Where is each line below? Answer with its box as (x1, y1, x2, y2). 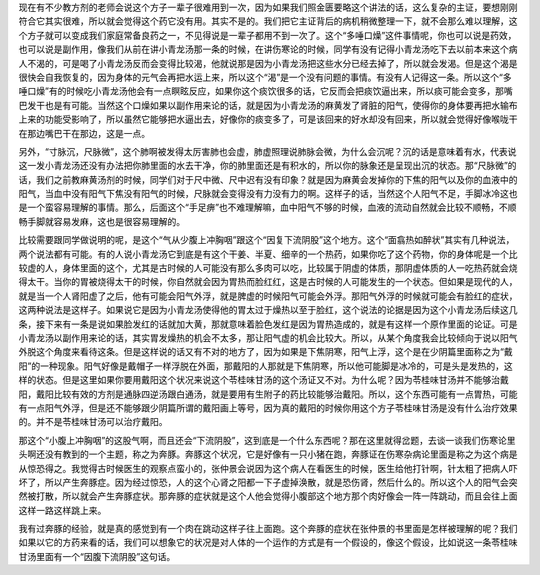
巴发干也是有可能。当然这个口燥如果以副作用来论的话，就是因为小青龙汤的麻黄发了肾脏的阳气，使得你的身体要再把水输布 (18, 99, 518, 111)
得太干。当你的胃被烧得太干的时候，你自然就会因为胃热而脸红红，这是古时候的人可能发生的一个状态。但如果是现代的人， (18, 276, 518, 288)
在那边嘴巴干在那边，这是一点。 (18, 127, 150, 139)
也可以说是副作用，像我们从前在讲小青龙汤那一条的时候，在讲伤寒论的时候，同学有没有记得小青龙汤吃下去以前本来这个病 (18, 43, 518, 55)
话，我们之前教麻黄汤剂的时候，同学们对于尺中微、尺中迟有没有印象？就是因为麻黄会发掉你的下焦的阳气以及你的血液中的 (18, 173, 518, 185)
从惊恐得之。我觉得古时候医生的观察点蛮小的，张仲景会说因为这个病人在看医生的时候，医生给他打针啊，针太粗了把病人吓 (18, 462, 518, 474)
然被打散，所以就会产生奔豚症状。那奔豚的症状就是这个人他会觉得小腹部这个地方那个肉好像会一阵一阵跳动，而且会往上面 (18, 490, 518, 502)
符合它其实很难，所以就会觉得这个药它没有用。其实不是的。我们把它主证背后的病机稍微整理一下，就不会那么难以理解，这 (18, 15, 518, 27)
